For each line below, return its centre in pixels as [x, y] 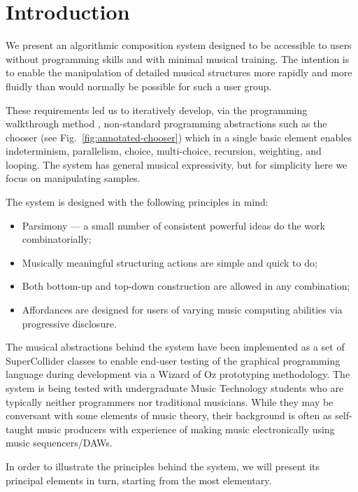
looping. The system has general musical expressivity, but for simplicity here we [177, 164]
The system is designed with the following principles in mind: [137, 202]
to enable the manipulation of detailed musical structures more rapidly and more [179, 72]
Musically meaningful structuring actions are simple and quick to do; [170, 262]
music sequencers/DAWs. [59, 443]
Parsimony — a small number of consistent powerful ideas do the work [173, 225]
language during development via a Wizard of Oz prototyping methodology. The [178, 374]
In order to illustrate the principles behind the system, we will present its [163, 466]
